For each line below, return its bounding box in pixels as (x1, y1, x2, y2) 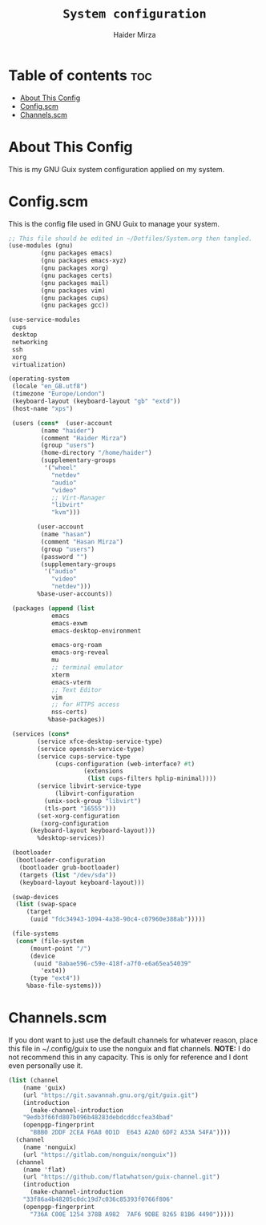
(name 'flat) (22, 1166, 66, 1174)
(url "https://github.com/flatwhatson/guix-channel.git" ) (22, 1173, 220, 1181)
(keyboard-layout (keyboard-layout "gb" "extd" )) (11, 397, 181, 406)
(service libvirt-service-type (37, 782, 142, 790)
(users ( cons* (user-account (11, 419, 113, 427)
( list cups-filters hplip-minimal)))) (87, 775, 217, 783)
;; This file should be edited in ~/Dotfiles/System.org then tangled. (8, 235, 252, 243)
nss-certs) (50, 708, 88, 717)
